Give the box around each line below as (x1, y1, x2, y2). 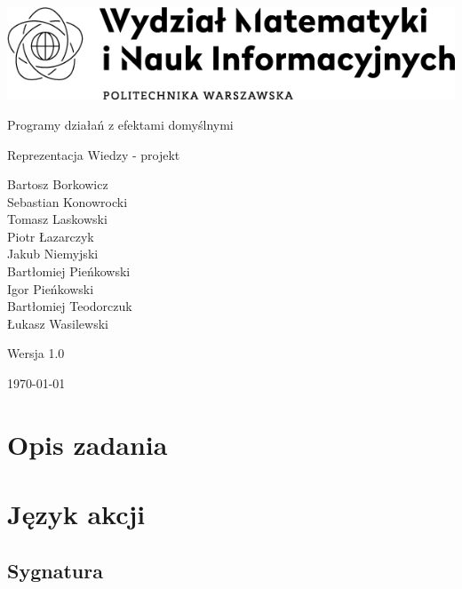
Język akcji (7, 496, 146, 532)
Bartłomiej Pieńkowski (7, 262, 131, 281)
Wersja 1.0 (7, 344, 65, 362)
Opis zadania (7, 426, 168, 462)
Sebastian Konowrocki (7, 192, 128, 211)
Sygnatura (7, 556, 103, 584)
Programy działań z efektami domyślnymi (7, 115, 234, 133)
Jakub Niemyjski (7, 244, 99, 263)
